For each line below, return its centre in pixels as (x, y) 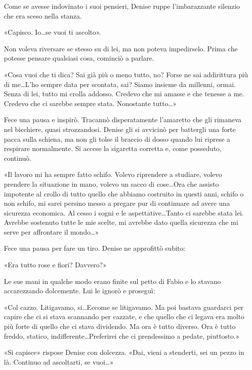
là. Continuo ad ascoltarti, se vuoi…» (59, 361)
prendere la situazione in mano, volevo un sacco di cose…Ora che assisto (111, 184)
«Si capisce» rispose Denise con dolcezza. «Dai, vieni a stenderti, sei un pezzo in (124, 352)
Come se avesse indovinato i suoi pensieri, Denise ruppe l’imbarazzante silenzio (122, 6)
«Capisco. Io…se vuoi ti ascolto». (52, 32)
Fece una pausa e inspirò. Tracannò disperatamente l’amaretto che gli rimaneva (123, 120)
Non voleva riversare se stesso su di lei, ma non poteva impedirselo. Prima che (121, 48)
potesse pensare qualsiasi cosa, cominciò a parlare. (79, 58)
